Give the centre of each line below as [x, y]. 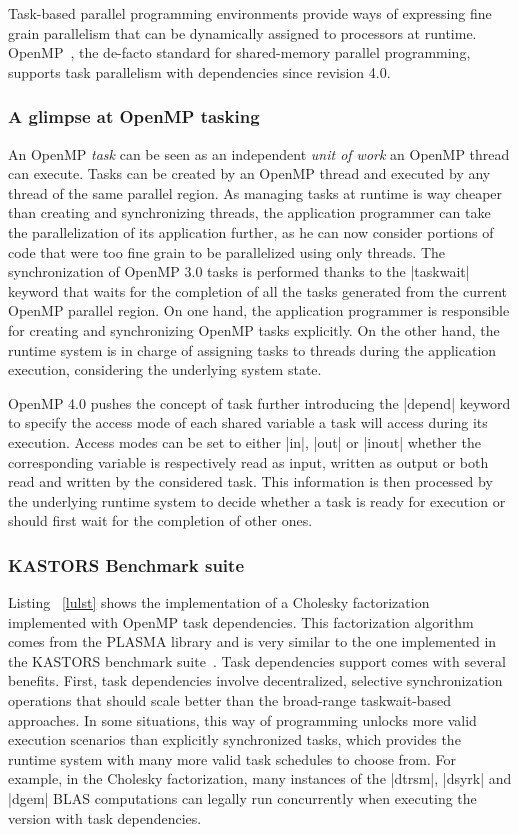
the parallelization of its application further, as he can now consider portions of [251, 231]
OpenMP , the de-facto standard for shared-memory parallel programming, [239, 52]
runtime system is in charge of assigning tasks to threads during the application [252, 349]
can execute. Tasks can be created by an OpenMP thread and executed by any [249, 173]
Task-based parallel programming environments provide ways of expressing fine [250, 13]
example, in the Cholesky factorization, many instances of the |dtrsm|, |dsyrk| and [260, 778]
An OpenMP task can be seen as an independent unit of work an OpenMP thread [259, 153]
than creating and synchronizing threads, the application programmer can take [249, 212]
